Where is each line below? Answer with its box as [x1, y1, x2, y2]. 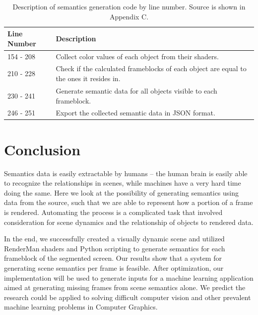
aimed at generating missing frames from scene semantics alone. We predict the [4, 282, 246, 293]
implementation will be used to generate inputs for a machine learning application [4, 272, 254, 283]
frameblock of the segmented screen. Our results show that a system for [4, 253, 222, 263]
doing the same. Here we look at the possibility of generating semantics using [4, 187, 239, 198]
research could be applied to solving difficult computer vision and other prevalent [4, 292, 251, 302]
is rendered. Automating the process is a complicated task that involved [4, 207, 223, 217]
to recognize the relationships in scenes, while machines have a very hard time [4, 178, 241, 188]
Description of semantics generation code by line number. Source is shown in [12, 1, 246, 11]
